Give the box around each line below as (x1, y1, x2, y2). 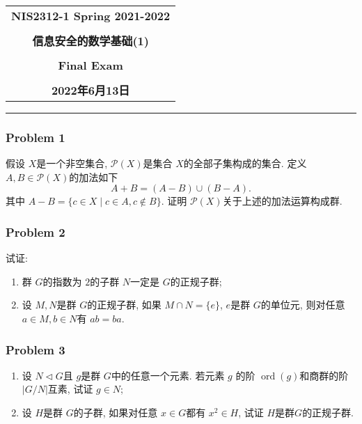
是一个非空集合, (36, 156, 108, 171)
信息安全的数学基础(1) (32, 33, 149, 49)
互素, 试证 (47, 382, 93, 396)
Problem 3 (6, 340, 65, 358)
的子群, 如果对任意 (73, 405, 158, 419)
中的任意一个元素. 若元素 (111, 368, 225, 382)
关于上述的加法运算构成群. (222, 194, 343, 208)
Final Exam (58, 57, 123, 73)
